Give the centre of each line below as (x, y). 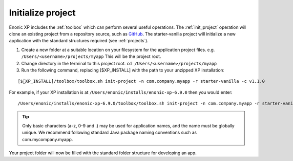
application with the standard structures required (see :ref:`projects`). (79, 41)
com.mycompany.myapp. (48, 139)
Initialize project (42, 13)
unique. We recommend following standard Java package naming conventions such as (110, 133)
